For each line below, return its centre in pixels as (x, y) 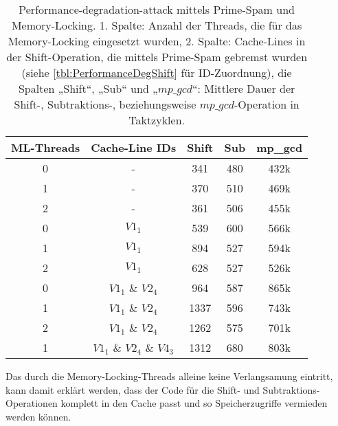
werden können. (38, 416)
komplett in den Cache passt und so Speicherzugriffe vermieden (194, 403)
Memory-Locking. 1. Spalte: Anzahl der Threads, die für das (157, 25)
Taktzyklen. (157, 120)
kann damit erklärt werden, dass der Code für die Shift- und (133, 389)
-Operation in (267, 104)
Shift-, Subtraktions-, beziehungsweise (105, 104)
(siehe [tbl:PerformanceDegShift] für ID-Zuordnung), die (157, 72)
